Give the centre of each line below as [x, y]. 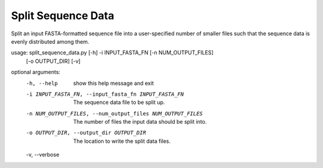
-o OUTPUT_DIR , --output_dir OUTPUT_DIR [86, 133]
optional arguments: [36, 72]
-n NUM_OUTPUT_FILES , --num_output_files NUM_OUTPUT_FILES [115, 113]
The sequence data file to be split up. [119, 102]
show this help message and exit [113, 83]
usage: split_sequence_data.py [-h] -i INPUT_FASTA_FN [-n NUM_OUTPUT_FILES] [112, 53]
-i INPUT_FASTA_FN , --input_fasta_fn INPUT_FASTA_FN [105, 94]
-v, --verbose [43, 155]
